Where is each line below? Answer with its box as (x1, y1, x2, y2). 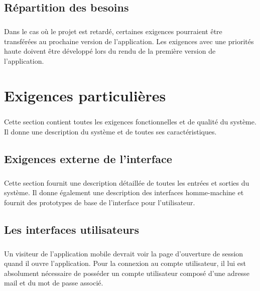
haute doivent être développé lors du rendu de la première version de (4, 46, 216, 56)
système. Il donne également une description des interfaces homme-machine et (4, 187, 244, 198)
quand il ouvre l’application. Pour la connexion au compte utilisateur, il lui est (4, 258, 246, 268)
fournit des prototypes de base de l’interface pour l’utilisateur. (4, 197, 195, 207)
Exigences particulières (4, 85, 166, 105)
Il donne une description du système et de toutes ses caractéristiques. (4, 126, 217, 136)
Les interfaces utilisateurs (4, 221, 140, 237)
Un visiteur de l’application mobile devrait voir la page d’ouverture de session (4, 248, 243, 258)
